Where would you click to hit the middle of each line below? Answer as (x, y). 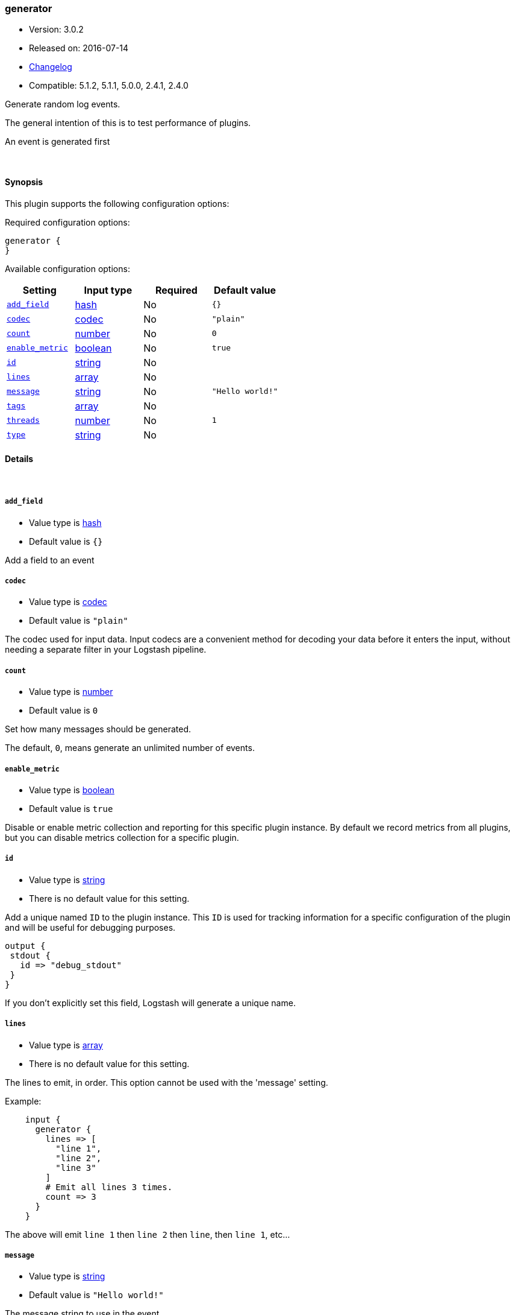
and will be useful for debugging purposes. (90, 927)
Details (19, 459)
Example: (23, 1101)
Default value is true (71, 808)
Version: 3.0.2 (56, 30)
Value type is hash (65, 522)
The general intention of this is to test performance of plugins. (128, 123)
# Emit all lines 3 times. (109, 1187)
